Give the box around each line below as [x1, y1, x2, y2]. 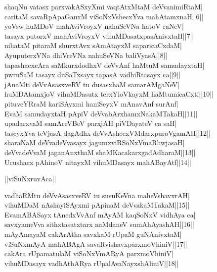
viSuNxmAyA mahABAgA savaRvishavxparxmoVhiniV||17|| [4, 238, 187, 249]
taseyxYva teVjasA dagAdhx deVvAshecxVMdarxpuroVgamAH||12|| [4, 127, 211, 138]
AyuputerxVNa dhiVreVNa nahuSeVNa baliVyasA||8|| [4, 50, 168, 60]
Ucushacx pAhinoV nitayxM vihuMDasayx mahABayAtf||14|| [4, 157, 191, 167]
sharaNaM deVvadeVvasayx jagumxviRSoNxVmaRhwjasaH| [4, 137, 185, 148]
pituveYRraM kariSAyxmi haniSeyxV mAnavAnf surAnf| [4, 98, 178, 109]
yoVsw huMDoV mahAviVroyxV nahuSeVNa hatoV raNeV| [4, 21, 184, 31]
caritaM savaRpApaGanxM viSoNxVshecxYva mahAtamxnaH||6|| [4, 11, 204, 21]
